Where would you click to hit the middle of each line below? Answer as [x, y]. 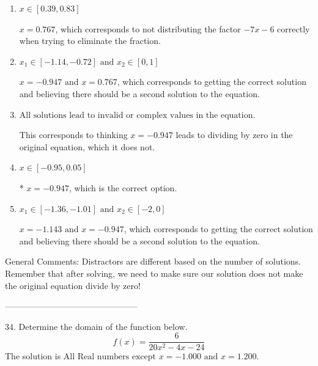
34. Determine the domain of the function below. [96, 326]
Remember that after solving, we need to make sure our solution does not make [154, 273]
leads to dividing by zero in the [234, 135]
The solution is [33, 356]
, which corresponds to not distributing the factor [148, 28]
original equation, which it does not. [87, 146]
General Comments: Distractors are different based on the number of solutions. [153, 261]
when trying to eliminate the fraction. [90, 41]
